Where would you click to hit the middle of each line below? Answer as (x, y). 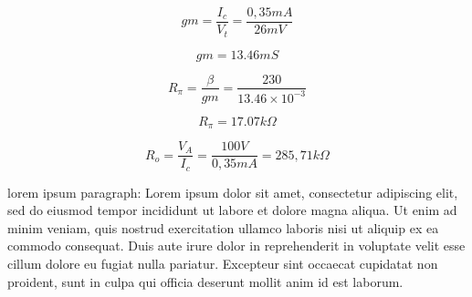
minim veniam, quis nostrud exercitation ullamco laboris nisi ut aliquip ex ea (223, 227)
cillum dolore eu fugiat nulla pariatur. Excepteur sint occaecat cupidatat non (223, 263)
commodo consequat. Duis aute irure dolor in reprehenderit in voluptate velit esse (236, 246)
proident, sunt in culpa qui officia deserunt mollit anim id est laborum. (205, 281)
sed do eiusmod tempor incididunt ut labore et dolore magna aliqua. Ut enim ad (232, 210)
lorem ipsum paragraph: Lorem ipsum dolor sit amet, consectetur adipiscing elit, (233, 192)
